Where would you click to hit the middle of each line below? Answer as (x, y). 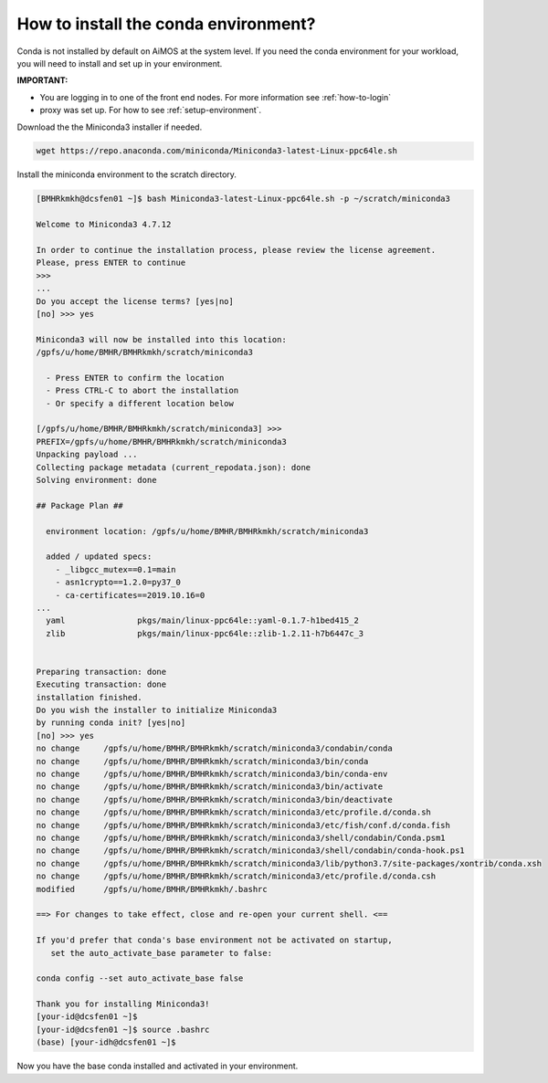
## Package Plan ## (79, 505)
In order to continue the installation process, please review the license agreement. (236, 250)
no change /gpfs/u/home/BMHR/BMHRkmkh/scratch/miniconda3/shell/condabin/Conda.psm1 (241, 837)
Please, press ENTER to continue (111, 263)
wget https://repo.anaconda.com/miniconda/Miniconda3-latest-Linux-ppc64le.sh (216, 151)
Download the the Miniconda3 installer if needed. (110, 127)
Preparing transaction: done (101, 672)
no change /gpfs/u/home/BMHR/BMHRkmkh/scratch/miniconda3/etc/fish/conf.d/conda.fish (243, 825)
